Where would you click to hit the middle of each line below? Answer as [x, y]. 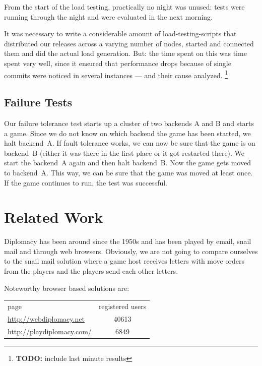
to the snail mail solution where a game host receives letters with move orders [124, 261]
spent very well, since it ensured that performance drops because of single [118, 63]
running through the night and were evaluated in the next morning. [108, 16]
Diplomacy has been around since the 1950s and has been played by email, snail [128, 241]
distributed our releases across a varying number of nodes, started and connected [129, 43]
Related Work [54, 217]
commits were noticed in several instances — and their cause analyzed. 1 [116, 74]
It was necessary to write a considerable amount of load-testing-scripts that [120, 34]
